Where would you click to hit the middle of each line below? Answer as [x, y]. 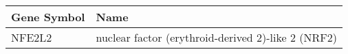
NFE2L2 [32, 37]
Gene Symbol [48, 17]
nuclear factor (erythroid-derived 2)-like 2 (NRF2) [216, 37]
